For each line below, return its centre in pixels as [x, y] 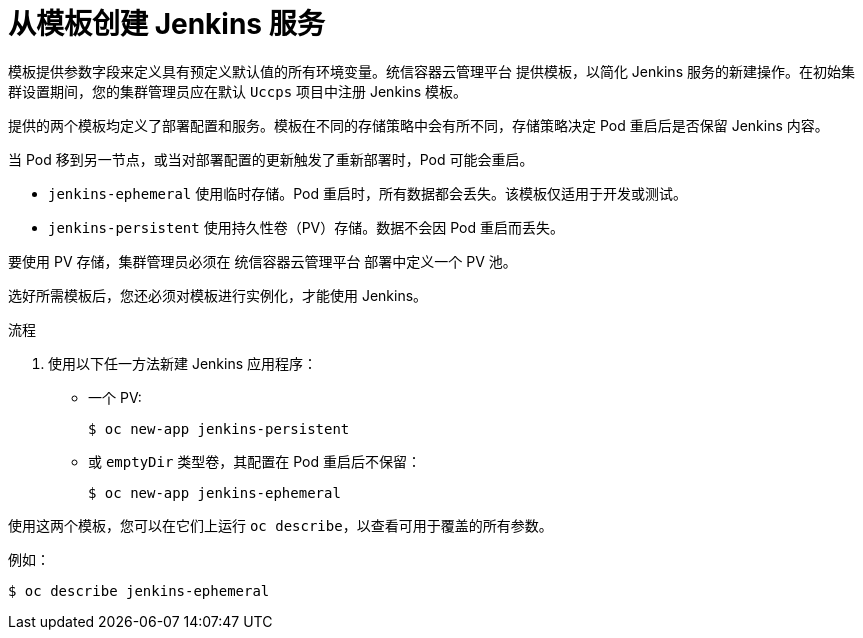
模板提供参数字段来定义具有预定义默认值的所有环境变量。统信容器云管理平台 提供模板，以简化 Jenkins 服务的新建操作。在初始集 [431, 71]
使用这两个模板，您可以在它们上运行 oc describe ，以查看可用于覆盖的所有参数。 [280, 525]
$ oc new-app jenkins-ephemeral [214, 492]
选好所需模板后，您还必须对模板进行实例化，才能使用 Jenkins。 [218, 295]
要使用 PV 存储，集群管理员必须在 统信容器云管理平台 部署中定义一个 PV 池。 [262, 261]
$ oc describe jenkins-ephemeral [139, 590]
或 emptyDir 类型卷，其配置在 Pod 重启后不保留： [255, 461]
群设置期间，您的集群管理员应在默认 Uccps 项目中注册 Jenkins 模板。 [238, 91]
